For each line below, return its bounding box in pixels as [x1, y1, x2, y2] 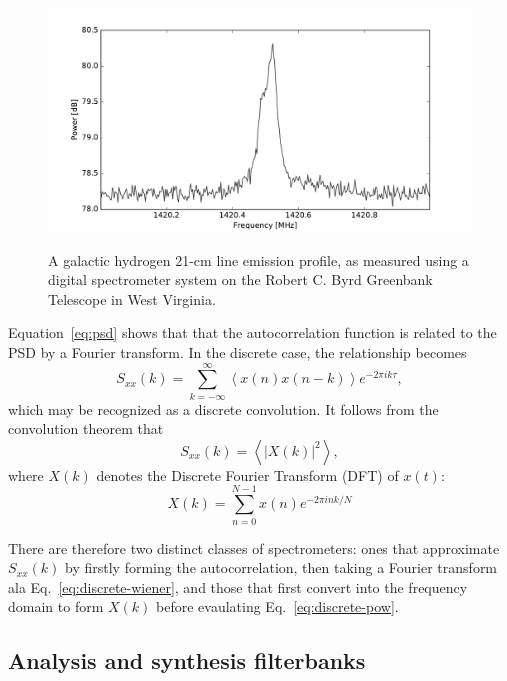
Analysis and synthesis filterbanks [8, 645, 366, 676]
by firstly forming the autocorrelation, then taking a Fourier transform [65, 557, 498, 578]
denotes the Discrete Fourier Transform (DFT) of [96, 464, 399, 485]
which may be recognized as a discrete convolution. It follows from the [8, 398, 439, 419]
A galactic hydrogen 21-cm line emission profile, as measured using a [48, 249, 469, 270]
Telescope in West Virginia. [48, 288, 216, 309]
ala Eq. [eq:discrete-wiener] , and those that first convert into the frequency [8, 576, 468, 597]
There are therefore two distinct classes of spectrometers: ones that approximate [8, 537, 500, 558]
